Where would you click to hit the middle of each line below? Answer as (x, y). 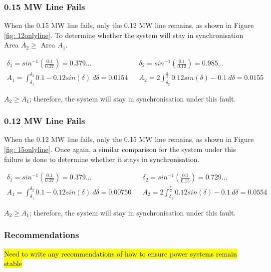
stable (13, 263)
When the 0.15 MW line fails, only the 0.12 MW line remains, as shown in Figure (129, 25)
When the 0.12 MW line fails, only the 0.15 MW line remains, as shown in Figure (129, 139)
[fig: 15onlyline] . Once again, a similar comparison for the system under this (120, 149)
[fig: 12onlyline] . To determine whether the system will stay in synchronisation (124, 35)
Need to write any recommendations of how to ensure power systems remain (121, 253)
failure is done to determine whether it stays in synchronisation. (102, 159)
